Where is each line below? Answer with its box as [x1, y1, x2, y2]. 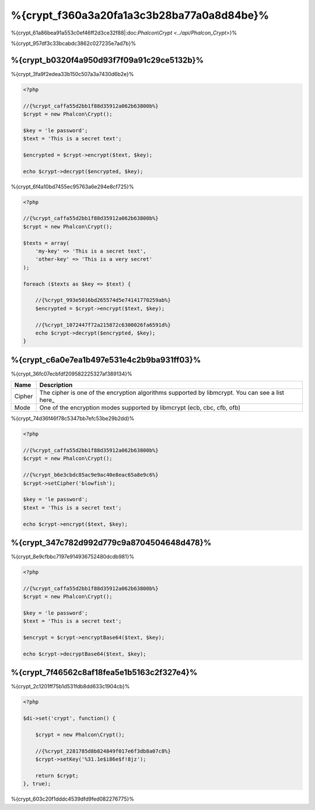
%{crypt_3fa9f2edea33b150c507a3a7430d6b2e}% [10, 70, 134, 77]
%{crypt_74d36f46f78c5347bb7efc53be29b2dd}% [10, 415, 135, 422]
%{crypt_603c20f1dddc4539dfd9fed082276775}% [10, 795, 134, 802]
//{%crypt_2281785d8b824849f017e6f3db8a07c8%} [35, 747, 171, 754]
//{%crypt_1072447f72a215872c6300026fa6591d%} [35, 322, 171, 328]
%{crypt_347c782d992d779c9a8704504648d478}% [10, 537, 212, 547]
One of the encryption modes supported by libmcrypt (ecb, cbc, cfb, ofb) [39, 404, 241, 412]
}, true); [23, 781, 51, 787]
